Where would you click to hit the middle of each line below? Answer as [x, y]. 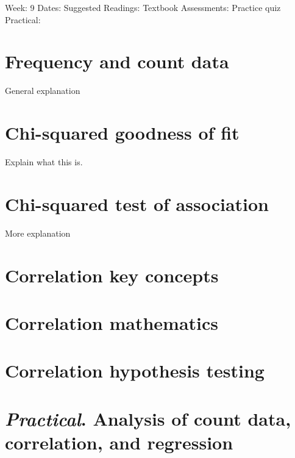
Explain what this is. [44, 162]
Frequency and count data [117, 61]
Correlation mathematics [112, 322]
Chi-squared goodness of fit [122, 133]
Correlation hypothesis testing [135, 370]
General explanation [43, 91]
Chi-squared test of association [137, 203]
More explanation [38, 233]
